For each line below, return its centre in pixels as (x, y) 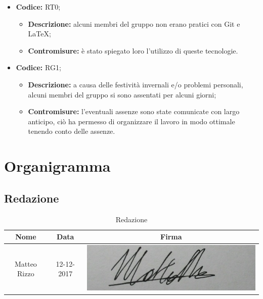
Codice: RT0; (38, 7)
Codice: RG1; (38, 67)
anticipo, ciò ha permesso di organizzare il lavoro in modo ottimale (131, 121)
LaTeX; (39, 34)
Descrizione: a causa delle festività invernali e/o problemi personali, (136, 84)
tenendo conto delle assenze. (72, 131)
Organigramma (57, 166)
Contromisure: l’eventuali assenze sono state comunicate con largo (134, 111)
